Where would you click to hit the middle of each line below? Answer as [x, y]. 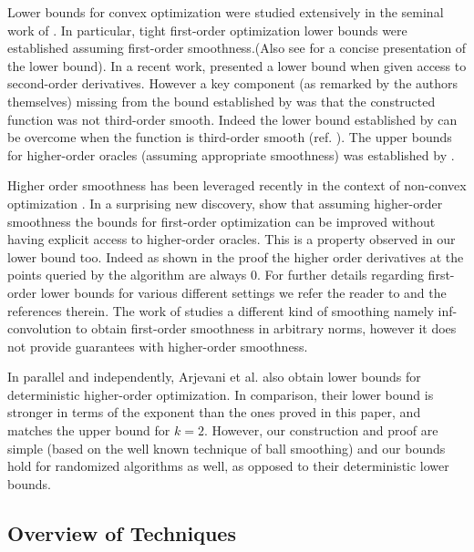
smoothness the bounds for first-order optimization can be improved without [222, 221]
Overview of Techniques [122, 532]
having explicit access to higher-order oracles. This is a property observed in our [232, 239]
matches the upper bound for [89, 430]
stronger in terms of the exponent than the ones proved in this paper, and [214, 412]
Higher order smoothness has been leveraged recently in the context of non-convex [237, 185]
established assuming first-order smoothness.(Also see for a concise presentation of [237, 48]
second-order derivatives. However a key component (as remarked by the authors [233, 83]
